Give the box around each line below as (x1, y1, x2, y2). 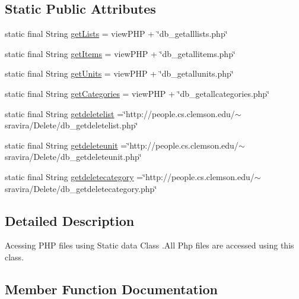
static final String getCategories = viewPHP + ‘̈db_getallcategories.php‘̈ (5, 87, 270, 99)
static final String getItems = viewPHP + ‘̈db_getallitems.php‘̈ (5, 47, 236, 59)
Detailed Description (5, 211, 135, 229)
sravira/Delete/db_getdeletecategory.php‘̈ (5, 182, 157, 194)
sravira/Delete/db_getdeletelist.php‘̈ (5, 119, 138, 131)
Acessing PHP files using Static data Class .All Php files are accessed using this (5, 239, 294, 251)
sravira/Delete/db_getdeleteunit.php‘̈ (5, 150, 142, 163)
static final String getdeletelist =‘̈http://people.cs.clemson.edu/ (5, 107, 235, 119)
